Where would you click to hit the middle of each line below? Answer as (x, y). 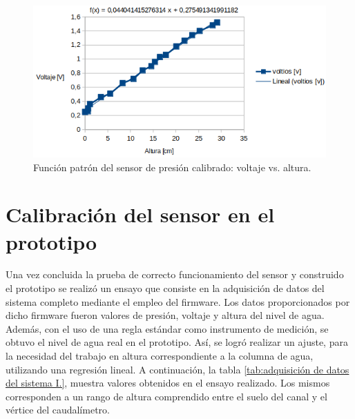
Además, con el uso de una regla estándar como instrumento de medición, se (167, 328)
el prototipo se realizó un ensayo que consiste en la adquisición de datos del (165, 288)
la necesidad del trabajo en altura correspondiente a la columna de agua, (160, 356)
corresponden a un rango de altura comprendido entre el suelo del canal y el (166, 396)
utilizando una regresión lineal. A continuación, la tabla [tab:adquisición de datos (177, 369)
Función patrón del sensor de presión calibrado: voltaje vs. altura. (172, 167)
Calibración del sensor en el (140, 214)
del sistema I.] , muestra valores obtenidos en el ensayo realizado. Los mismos (168, 383)
